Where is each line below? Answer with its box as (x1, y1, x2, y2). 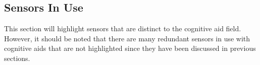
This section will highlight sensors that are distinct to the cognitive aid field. (4, 23, 241, 34)
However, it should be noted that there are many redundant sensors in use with (4, 33, 250, 43)
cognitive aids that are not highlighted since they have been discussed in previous (4, 43, 256, 53)
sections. (4, 52, 30, 63)
